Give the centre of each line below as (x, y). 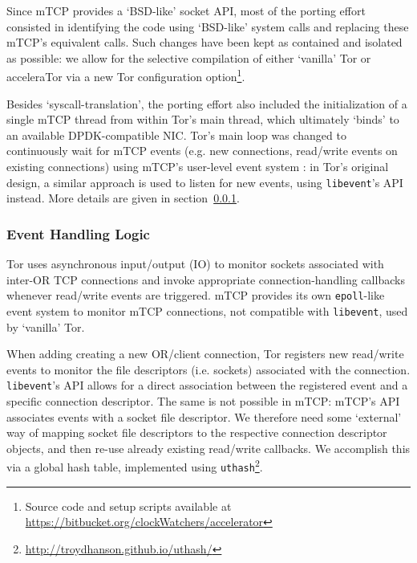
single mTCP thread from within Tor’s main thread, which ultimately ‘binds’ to (203, 119)
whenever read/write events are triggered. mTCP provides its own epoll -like (196, 295)
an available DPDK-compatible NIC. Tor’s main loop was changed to (176, 135)
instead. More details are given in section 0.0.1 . (123, 198)
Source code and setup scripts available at (128, 506)
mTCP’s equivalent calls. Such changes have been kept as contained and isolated (204, 42)
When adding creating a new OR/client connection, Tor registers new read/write (205, 354)
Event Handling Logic (78, 233)
